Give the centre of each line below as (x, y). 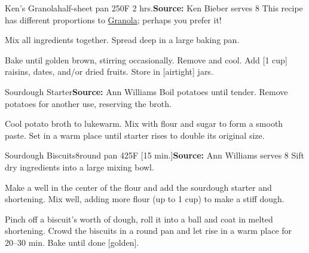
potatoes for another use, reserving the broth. (88, 103)
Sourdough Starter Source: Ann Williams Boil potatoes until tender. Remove (146, 91)
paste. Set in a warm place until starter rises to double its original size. (135, 135)
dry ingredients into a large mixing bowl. (79, 167)
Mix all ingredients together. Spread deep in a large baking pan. (122, 40)
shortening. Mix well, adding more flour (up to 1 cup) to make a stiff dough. (145, 199)
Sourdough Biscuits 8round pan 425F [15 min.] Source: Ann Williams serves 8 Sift (154, 155)
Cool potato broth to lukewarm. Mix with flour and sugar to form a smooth (144, 124)
